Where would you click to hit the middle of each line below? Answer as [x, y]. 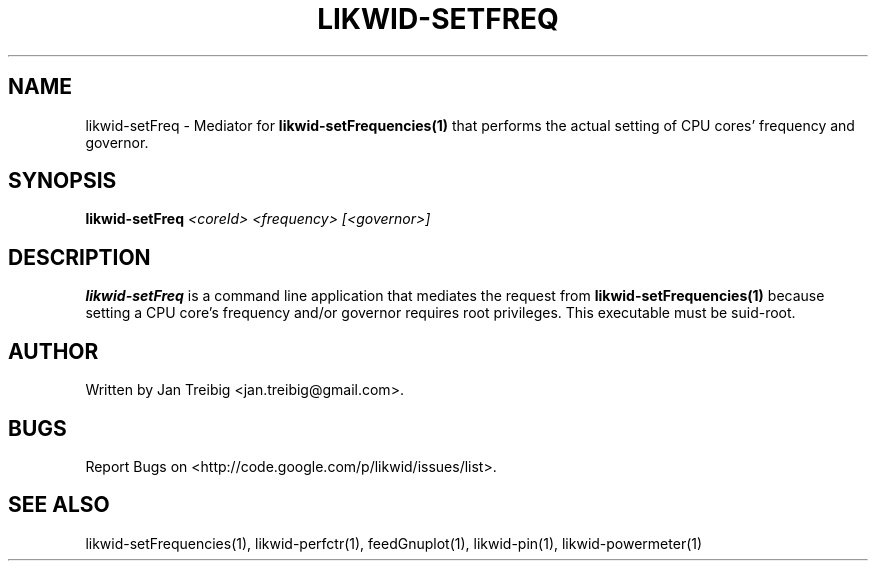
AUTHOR [53, 351]
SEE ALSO [59, 505]
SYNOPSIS [62, 181]
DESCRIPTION [79, 257]
